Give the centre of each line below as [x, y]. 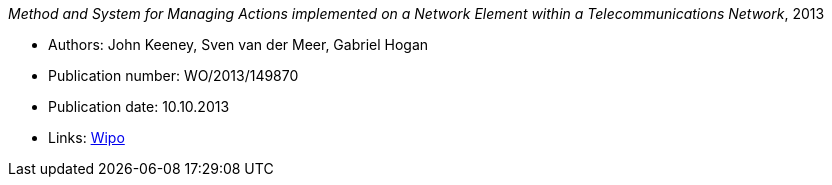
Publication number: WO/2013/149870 [173, 75]
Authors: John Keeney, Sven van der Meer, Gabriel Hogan [238, 44]
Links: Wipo [86, 137]
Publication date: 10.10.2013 [139, 106]
